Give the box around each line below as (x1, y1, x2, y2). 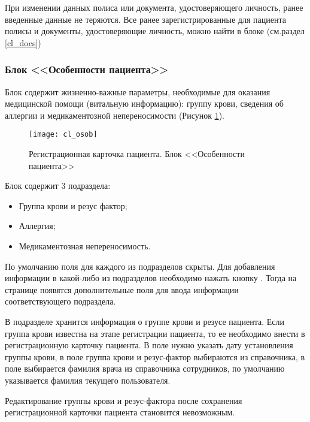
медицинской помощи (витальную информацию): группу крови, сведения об (5, 97, 284, 110)
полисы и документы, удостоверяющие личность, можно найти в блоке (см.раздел (5, 25, 305, 37)
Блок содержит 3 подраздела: (5, 179, 111, 192)
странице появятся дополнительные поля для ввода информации (5, 283, 239, 296)
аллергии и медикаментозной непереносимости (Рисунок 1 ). (5, 108, 224, 121)
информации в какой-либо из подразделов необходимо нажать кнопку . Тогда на (5, 272, 297, 284)
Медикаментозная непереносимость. (19, 240, 151, 252)
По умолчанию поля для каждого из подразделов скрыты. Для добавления (5, 260, 275, 272)
